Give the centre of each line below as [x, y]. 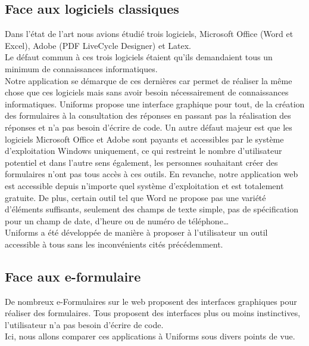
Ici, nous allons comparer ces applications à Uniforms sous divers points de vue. [150, 336]
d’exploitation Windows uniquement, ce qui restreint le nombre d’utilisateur [143, 151]
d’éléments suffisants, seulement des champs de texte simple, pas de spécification [152, 209]
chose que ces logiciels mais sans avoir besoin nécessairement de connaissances [147, 92]
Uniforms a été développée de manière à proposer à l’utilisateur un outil [136, 232]
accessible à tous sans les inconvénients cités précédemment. [114, 244]
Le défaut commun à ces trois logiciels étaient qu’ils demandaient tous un [139, 57]
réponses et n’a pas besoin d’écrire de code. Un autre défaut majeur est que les [149, 127]
